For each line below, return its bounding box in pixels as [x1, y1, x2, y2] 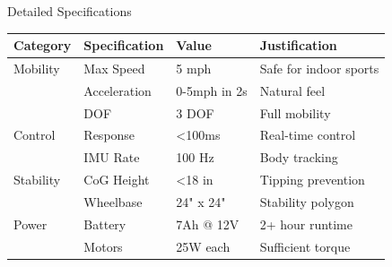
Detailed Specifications [7, 2, 132, 20]
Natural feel [259, 81, 326, 99]
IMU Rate [83, 148, 140, 167]
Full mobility [259, 103, 331, 122]
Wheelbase [83, 193, 143, 211]
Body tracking [259, 148, 338, 167]
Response [83, 125, 135, 144]
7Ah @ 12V [176, 214, 240, 233]
